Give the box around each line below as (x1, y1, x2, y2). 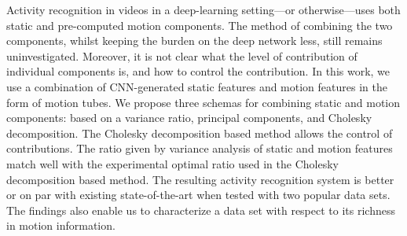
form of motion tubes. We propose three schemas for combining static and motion (6, 94, 401, 110)
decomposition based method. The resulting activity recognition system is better (6, 171, 394, 187)
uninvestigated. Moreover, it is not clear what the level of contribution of (6, 47, 357, 64)
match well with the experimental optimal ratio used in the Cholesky (6, 155, 339, 171)
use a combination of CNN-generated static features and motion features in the (6, 78, 387, 94)
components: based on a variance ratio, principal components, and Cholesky (6, 109, 372, 126)
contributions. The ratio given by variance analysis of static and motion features (6, 140, 393, 157)
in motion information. (6, 217, 115, 234)
